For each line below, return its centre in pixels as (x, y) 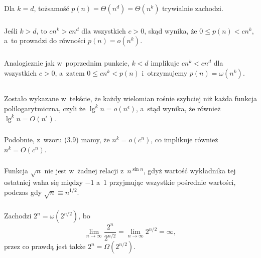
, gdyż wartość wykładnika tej (189, 171)
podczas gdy (23, 192)
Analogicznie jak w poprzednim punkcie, (67, 63)
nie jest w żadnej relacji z (84, 171)
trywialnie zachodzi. (193, 8)
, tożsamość (51, 8)
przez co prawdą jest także (45, 246)
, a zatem (70, 72)
